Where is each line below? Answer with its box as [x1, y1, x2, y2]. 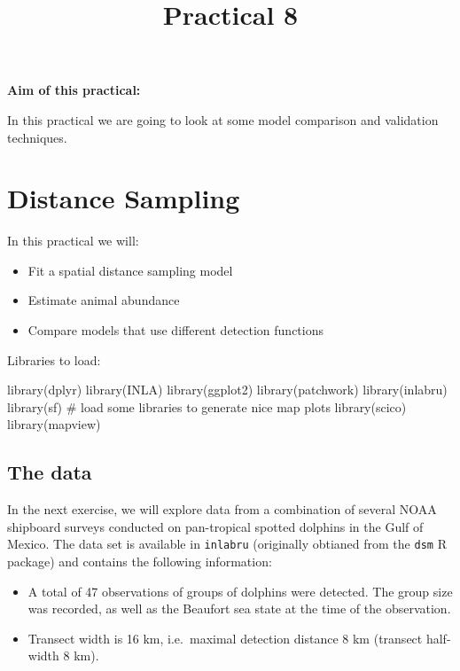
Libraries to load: [7, 350, 101, 369]
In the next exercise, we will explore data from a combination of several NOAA [7, 500, 437, 519]
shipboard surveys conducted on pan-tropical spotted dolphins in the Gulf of [7, 517, 424, 535]
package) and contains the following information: [7, 552, 272, 571]
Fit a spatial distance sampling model [27, 261, 233, 279]
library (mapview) [7, 415, 101, 433]
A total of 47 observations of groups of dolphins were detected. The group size [27, 581, 453, 600]
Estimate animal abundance [27, 291, 180, 309]
